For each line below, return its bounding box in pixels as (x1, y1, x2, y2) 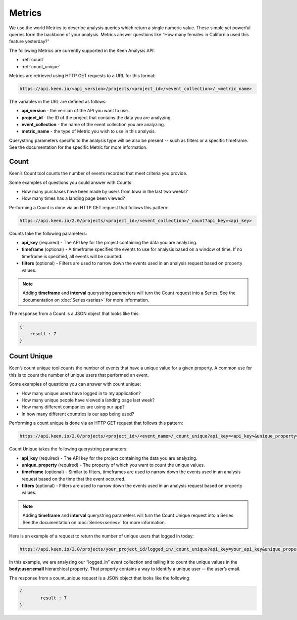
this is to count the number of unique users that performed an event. (9, 372, 149, 378)
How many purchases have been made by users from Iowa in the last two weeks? (21, 188, 188, 194)
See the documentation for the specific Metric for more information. (9, 144, 148, 150)
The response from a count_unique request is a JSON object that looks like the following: (9, 575, 191, 581)
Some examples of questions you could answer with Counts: (9, 179, 133, 185)
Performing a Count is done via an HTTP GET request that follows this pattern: (9, 204, 169, 210)
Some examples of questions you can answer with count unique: (9, 381, 141, 387)
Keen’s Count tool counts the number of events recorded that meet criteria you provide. (9, 171, 188, 177)
